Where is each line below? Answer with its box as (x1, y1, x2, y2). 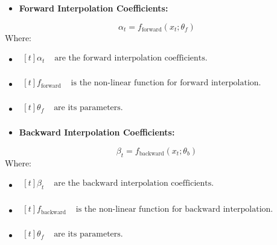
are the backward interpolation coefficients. (54, 179, 214, 188)
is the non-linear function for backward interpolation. (75, 205, 273, 214)
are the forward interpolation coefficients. (54, 54, 208, 63)
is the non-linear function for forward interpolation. (71, 79, 261, 88)
